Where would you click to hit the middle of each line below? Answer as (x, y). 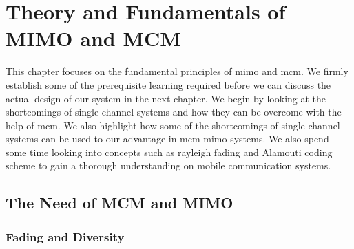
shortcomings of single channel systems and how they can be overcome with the (174, 112)
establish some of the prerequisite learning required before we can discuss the (168, 84)
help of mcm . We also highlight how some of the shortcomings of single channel (173, 125)
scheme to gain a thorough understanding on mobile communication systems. (168, 165)
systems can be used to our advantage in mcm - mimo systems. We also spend (167, 139)
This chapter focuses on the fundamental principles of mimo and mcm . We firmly (177, 71)
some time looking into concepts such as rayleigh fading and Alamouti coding (169, 152)
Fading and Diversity (65, 236)
